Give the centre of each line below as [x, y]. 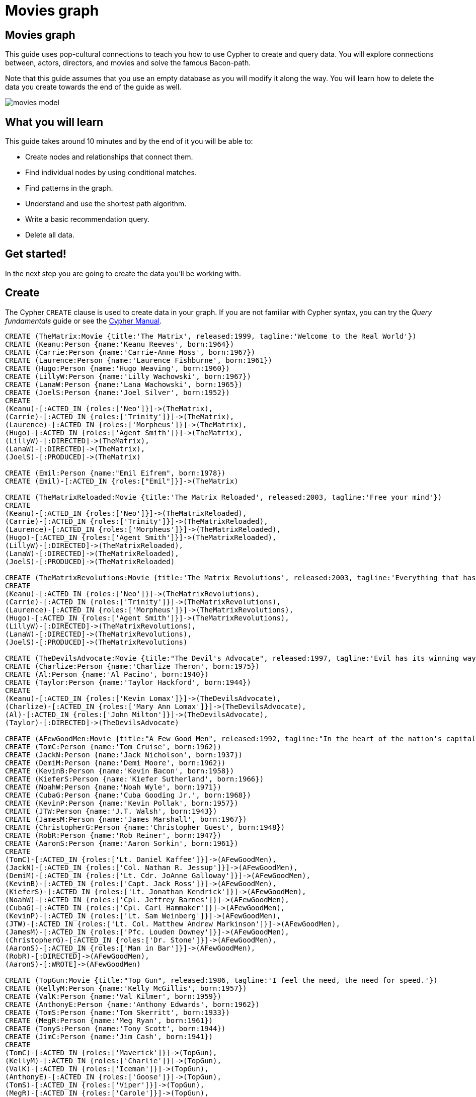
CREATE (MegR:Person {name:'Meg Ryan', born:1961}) [109, 1020]
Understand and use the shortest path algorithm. [106, 204]
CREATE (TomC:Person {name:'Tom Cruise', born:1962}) [113, 747]
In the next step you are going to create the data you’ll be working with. [123, 273]
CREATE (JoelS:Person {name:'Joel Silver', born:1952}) [117, 392]
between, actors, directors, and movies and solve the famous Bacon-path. [128, 63]
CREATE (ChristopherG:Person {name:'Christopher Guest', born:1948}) [145, 827]
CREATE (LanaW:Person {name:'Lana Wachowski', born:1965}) [124, 384]
